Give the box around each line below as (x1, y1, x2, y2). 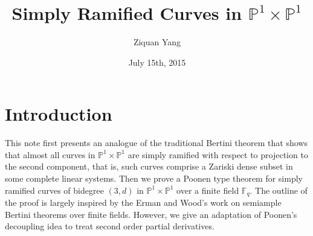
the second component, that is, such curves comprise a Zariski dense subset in (5, 160, 293, 173)
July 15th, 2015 (128, 56, 186, 68)
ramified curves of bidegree (5, 183, 104, 196)
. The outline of (250, 183, 308, 196)
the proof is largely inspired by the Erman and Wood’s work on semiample (5, 196, 282, 209)
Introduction (5, 101, 112, 126)
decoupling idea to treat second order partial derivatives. (5, 220, 215, 232)
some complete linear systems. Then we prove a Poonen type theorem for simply (5, 172, 303, 185)
